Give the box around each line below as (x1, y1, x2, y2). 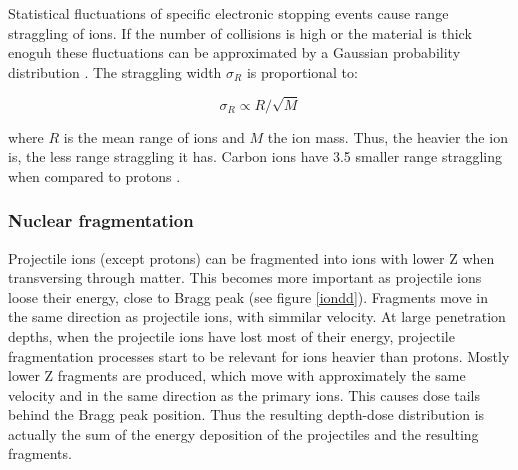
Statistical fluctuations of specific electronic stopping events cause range (8, 3, 449, 23)
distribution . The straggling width (8, 61, 222, 82)
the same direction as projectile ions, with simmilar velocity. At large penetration (8, 306, 506, 327)
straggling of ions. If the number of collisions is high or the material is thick (8, 22, 472, 43)
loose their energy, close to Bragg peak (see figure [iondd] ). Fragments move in (8, 286, 488, 307)
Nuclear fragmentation (8, 208, 194, 233)
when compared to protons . (8, 165, 181, 186)
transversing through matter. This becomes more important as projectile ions (8, 267, 482, 288)
